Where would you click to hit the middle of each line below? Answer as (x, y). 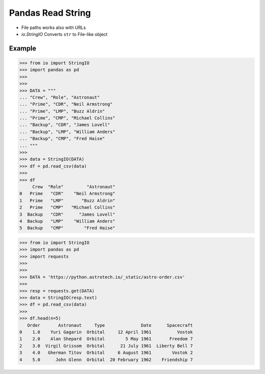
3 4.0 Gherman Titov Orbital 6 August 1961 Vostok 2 (106, 353)
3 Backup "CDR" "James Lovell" (67, 214)
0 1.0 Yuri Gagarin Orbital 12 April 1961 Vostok (106, 332)
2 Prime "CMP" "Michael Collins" (67, 207)
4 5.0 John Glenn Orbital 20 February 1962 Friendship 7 (106, 360)
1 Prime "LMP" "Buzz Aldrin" (67, 201)
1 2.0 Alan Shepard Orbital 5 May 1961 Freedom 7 (106, 339)
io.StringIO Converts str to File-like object (65, 34)
